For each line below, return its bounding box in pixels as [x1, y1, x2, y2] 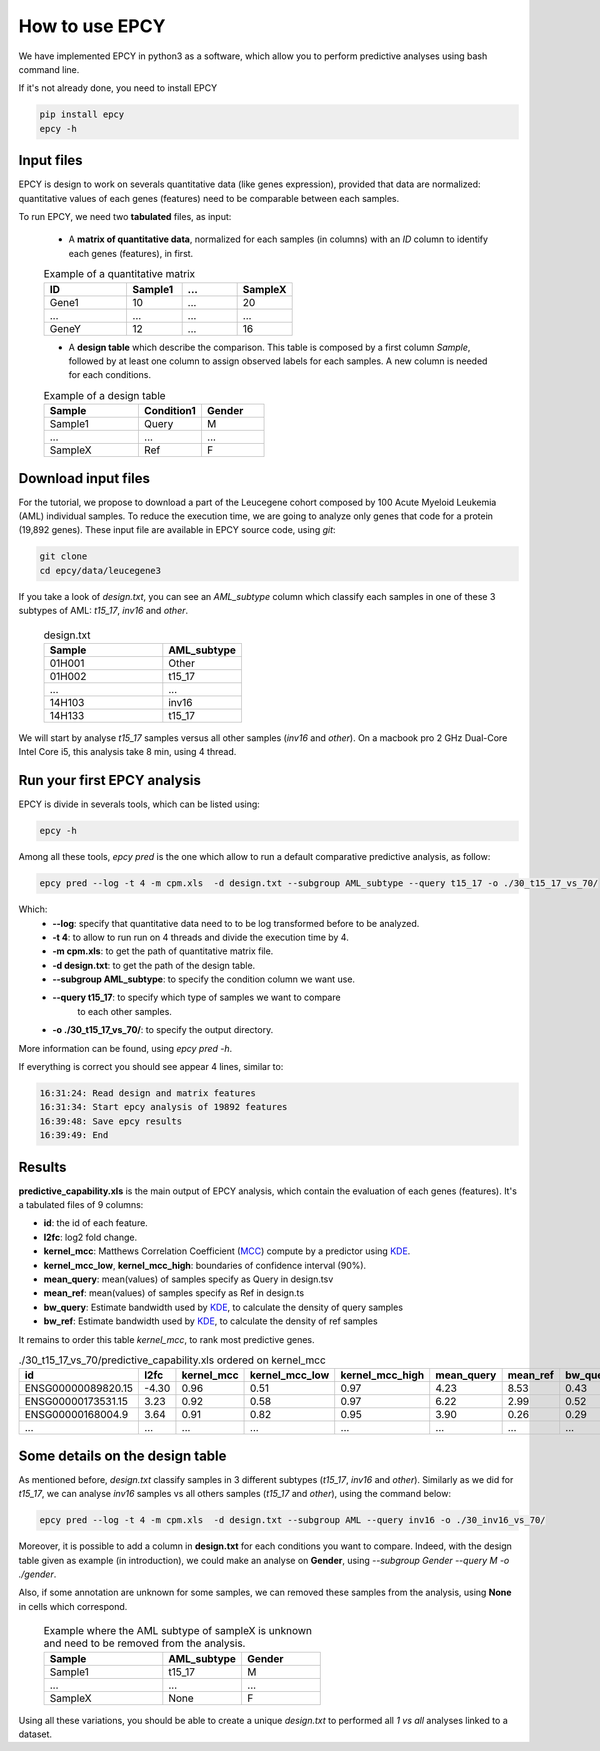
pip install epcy [39, 109, 125, 120]
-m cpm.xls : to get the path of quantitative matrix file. [52, 945, 274, 957]
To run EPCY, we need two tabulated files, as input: [18, 210, 232, 222]
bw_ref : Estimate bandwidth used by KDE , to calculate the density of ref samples [43, 1315, 379, 1327]
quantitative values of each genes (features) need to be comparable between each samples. [18, 192, 400, 204]
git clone [39, 551, 88, 562]
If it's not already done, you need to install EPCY [18, 82, 218, 94]
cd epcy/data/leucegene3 [39, 565, 162, 576]
